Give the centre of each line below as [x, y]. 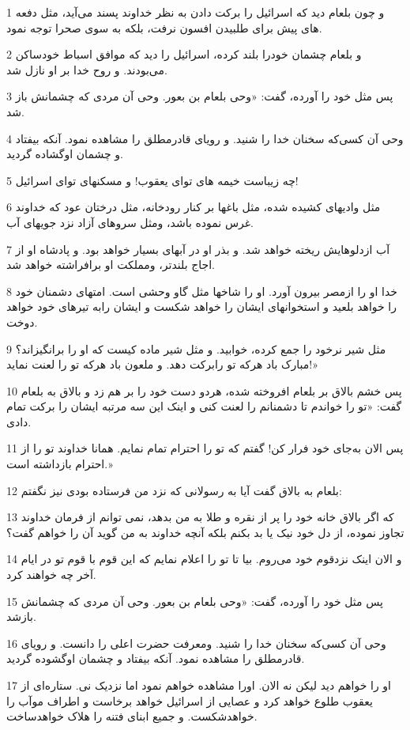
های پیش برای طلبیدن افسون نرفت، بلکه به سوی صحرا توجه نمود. [164, 27]
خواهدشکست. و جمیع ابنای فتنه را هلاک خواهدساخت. [132, 716]
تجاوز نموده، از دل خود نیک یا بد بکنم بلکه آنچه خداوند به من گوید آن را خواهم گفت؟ [205, 532]
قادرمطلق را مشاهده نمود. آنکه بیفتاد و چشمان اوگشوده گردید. [156, 658]
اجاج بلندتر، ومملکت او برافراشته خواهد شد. [111, 265]
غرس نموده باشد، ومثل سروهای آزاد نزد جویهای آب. [130, 222]
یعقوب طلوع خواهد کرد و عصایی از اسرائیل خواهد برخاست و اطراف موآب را [190, 700]
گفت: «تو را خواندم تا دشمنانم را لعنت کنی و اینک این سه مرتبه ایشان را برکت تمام [204, 406]
